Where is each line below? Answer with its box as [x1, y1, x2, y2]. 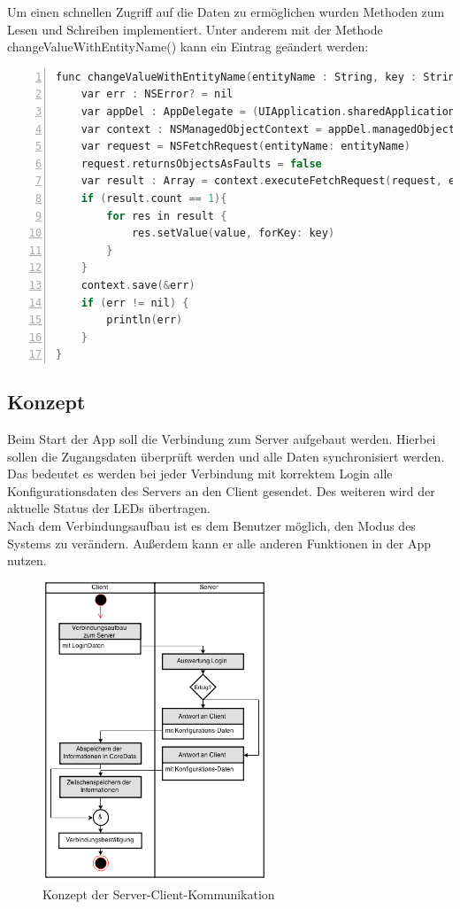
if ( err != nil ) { [80, 296, 189, 309]
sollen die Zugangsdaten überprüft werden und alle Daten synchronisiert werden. [7, 447, 445, 465]
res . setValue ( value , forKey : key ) [131, 227, 335, 240]
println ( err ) [106, 314, 183, 327]
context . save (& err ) [80, 278, 195, 291]
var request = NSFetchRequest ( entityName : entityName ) [80, 140, 410, 153]
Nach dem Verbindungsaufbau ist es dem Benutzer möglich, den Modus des [7, 517, 416, 535]
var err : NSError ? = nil [80, 88, 234, 101]
